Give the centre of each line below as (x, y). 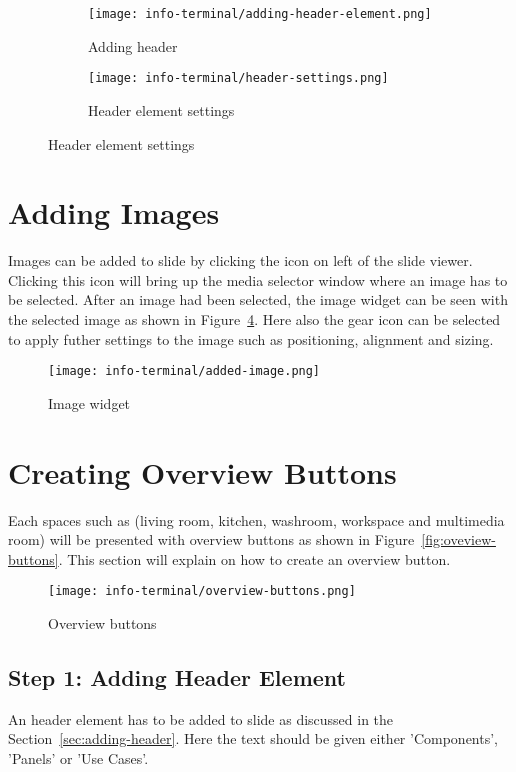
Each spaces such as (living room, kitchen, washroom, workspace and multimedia (256, 519)
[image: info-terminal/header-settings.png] (238, 78)
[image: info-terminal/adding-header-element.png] (260, 14)
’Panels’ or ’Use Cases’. (78, 757)
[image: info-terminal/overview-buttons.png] (202, 591)
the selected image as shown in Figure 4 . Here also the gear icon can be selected (254, 319)
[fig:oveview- (458, 539)
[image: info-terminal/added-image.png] (184, 371)
